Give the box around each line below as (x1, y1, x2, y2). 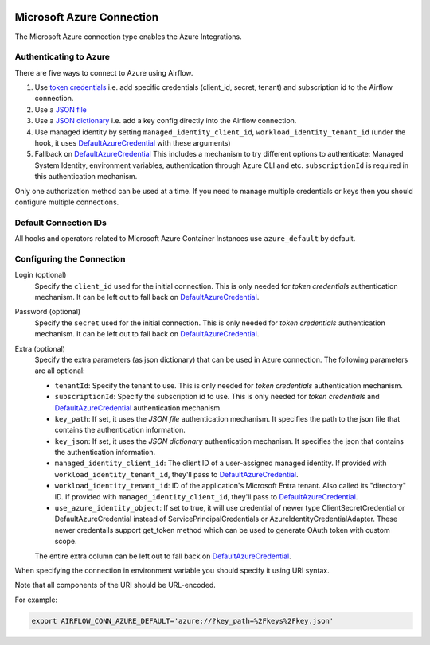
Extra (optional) (14, 344, 65, 353)
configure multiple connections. (14, 197, 119, 207)
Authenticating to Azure (14, 52, 111, 63)
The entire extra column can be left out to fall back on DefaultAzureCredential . (34, 551, 291, 561)
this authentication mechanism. (34, 172, 138, 181)
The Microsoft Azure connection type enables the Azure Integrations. (14, 32, 242, 41)
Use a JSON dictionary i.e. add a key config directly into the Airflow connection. (34, 116, 297, 126)
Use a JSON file (34, 104, 88, 115)
